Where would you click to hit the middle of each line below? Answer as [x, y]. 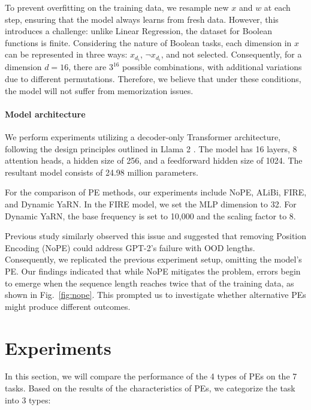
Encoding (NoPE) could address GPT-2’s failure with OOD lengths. [130, 247]
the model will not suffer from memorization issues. [99, 90]
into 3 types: [28, 400]
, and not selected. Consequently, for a [231, 54]
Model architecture [45, 114]
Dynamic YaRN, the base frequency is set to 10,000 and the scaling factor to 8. [150, 215]
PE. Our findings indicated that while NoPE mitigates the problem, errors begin [153, 271]
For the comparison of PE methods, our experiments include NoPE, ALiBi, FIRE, [156, 192]
